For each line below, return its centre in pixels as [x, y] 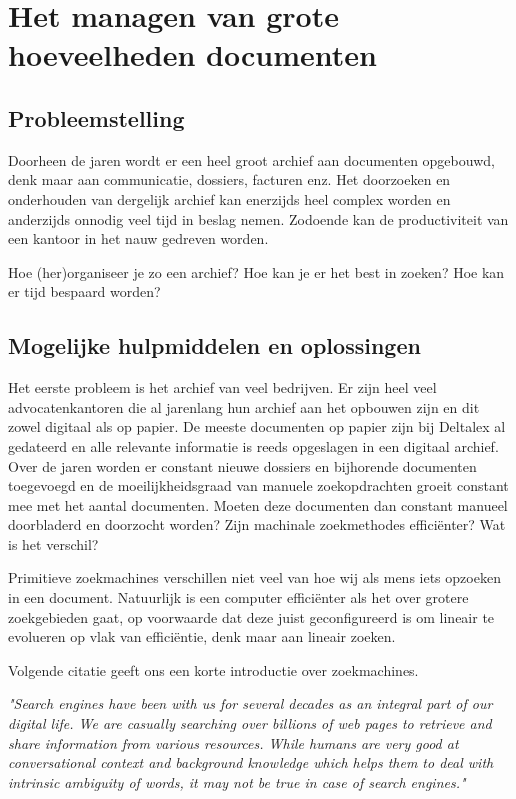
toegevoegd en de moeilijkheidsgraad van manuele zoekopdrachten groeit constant [258, 485]
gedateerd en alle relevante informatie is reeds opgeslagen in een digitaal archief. [253, 445]
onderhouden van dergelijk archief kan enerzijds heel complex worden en [229, 198]
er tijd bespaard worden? [84, 291]
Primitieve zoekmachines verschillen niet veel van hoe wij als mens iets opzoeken [254, 577]
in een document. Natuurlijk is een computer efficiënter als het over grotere [238, 597]
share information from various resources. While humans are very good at [233, 742]
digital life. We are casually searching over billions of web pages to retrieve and [250, 723]
